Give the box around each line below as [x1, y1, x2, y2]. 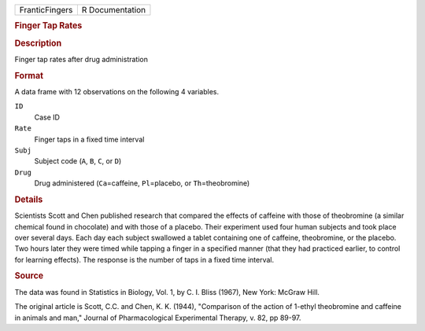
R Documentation [81, 5, 146, 15]
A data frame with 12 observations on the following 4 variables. [14, 86, 220, 96]
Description [14, 38, 62, 49]
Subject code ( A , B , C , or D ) [34, 156, 122, 166]
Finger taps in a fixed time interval [34, 134, 145, 144]
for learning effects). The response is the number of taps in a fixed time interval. [14, 255, 275, 264]
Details [14, 193, 43, 204]
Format [14, 70, 43, 81]
